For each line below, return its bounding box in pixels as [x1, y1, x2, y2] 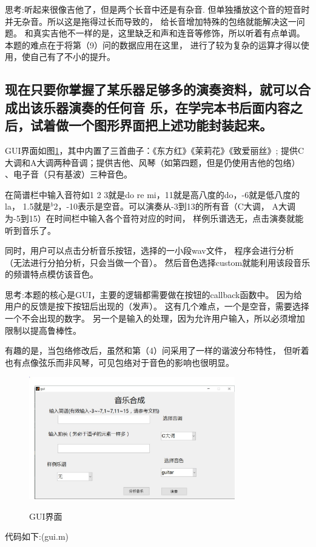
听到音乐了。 [5, 224, 56, 236]
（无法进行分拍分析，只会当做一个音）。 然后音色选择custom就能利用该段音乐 [5, 256, 311, 268]
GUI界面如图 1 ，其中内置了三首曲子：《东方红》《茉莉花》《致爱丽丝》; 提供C [5, 144, 304, 156]
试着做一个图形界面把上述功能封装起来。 [30, 116, 272, 134]
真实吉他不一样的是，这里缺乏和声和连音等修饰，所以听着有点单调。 [33, 27, 305, 39]
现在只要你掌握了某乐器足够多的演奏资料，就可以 [5, 80, 298, 99]
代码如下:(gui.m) [5, 530, 69, 543]
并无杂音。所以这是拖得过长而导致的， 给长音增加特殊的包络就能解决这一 [5, 15, 297, 27]
